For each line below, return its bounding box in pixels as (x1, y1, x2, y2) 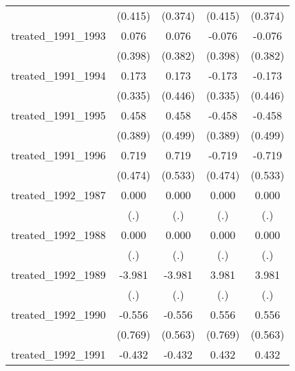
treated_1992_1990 (11, 306, 106, 322)
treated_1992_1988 (11, 227, 106, 243)
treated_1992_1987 (11, 187, 106, 203)
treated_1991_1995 (11, 107, 106, 123)
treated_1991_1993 (11, 27, 106, 43)
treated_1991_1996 (11, 147, 106, 163)
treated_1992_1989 (11, 267, 106, 282)
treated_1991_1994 (11, 67, 106, 83)
